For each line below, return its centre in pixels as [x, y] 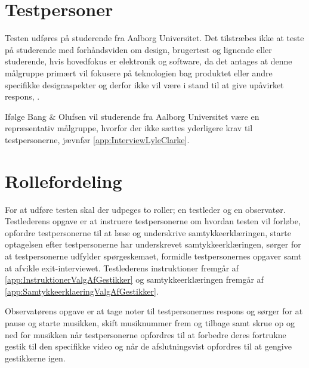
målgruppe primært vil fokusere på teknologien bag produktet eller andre [139, 72]
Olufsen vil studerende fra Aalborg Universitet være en [159, 116]
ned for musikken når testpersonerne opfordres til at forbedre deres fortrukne [146, 334]
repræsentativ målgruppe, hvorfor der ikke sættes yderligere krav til [129, 128]
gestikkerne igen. [35, 358]
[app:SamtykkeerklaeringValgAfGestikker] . [82, 291]
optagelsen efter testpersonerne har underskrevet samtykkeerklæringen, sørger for [153, 244]
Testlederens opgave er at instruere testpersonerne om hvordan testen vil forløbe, [153, 221]
